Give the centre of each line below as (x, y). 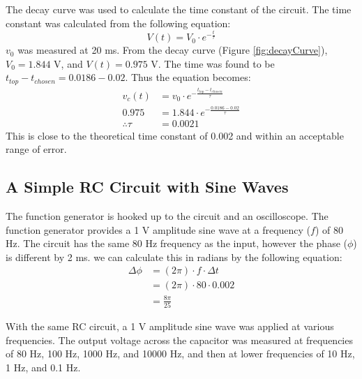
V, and (68, 63)
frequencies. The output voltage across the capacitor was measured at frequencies (179, 340)
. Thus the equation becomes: (188, 77)
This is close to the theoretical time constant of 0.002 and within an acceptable (175, 135)
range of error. (36, 149)
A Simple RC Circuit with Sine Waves (147, 187)
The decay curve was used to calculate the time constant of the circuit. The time (179, 9)
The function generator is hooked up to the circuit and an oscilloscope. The (167, 216)
